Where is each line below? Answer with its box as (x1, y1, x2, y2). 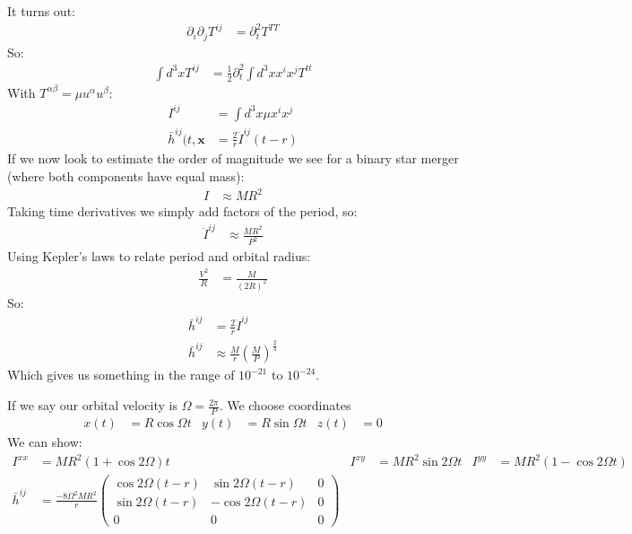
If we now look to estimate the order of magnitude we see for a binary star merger (7, 149, 459, 168)
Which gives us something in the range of (7, 365, 235, 384)
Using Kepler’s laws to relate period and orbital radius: (7, 247, 311, 266)
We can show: (7, 432, 82, 451)
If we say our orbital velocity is (7, 396, 177, 415)
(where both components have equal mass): (7, 167, 245, 185)
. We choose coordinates (219, 396, 351, 415)
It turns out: (7, 2, 75, 20)
